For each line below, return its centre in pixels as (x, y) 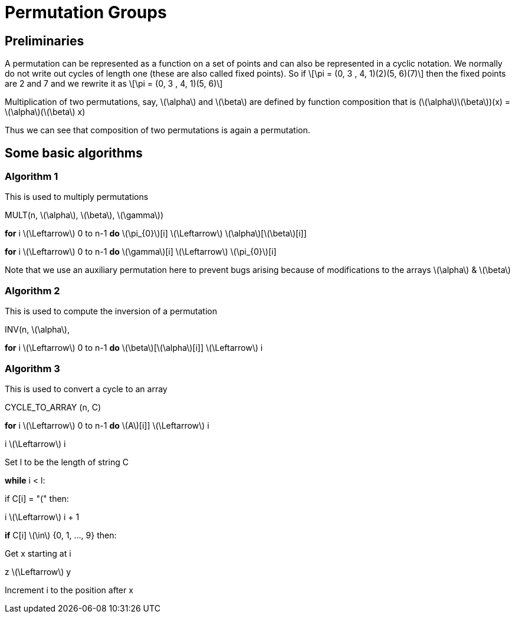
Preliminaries (45, 41)
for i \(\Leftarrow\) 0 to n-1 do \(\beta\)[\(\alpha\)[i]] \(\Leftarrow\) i (134, 348)
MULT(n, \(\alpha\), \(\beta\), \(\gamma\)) (84, 215)
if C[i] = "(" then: (37, 498)
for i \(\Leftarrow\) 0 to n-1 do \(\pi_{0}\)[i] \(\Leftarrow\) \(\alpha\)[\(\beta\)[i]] (156, 234)
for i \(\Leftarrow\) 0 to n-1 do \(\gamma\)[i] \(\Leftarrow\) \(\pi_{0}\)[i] (141, 252)
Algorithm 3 (32, 368)
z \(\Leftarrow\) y (38, 571)
